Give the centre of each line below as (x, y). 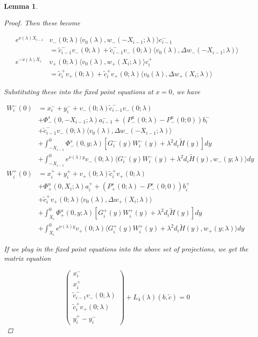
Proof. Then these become (42, 22)
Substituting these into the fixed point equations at (79, 92)
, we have (186, 92)
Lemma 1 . (21, 6)
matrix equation (27, 258)
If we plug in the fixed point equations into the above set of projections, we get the (126, 248)
